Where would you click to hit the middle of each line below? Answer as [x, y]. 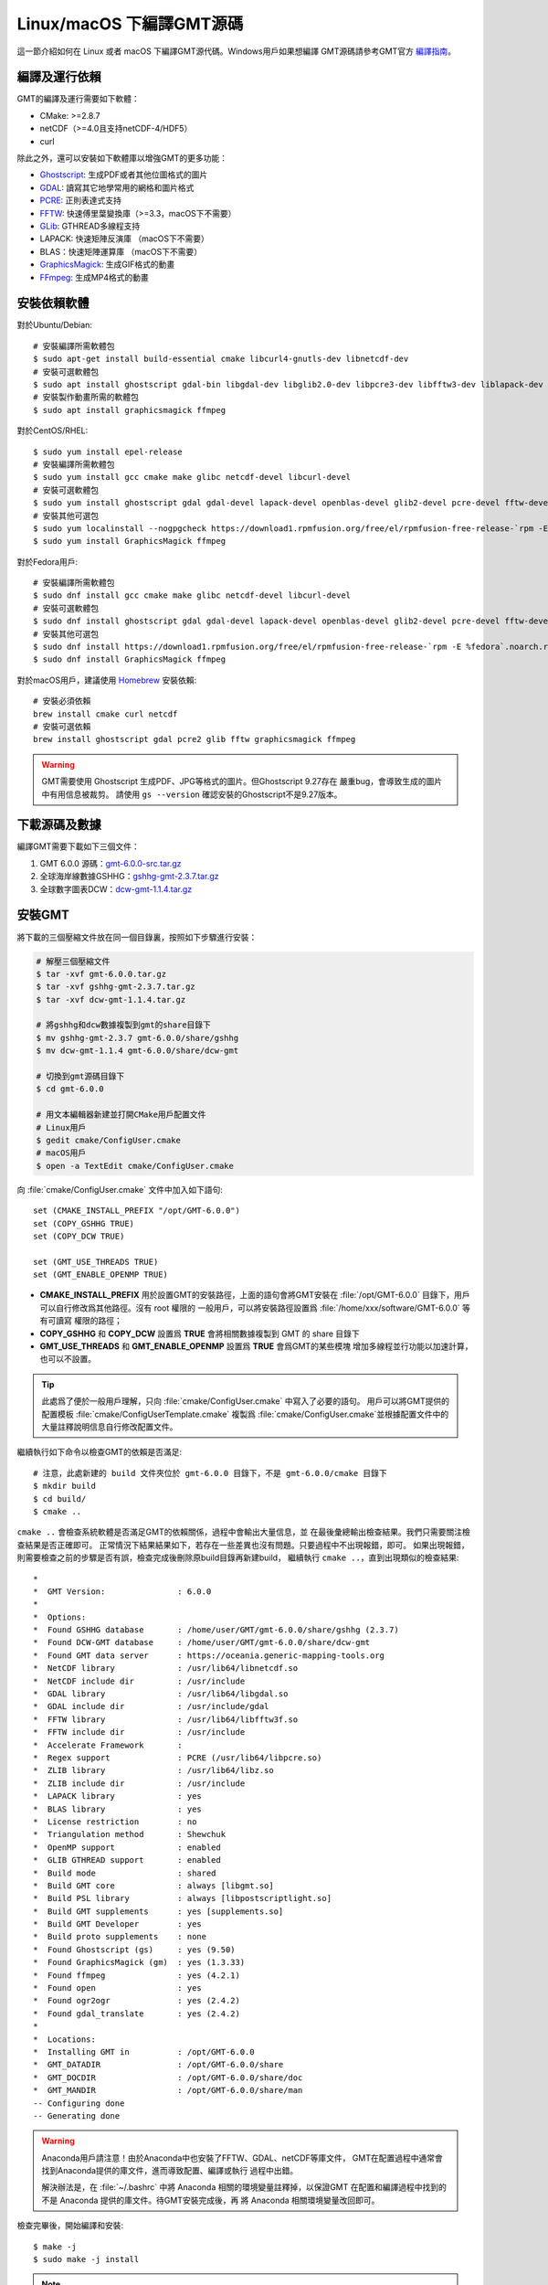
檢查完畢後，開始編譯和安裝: [70, 2226]
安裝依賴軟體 [53, 303]
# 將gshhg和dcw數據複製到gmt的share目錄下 [124, 1025]
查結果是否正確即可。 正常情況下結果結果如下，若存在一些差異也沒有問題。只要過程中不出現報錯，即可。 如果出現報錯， [243, 1545]
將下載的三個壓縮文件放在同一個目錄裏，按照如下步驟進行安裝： [137, 937]
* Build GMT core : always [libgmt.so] [153, 1886]
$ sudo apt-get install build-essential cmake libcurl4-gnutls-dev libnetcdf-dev [221, 359]
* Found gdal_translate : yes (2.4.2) [137, 2014]
